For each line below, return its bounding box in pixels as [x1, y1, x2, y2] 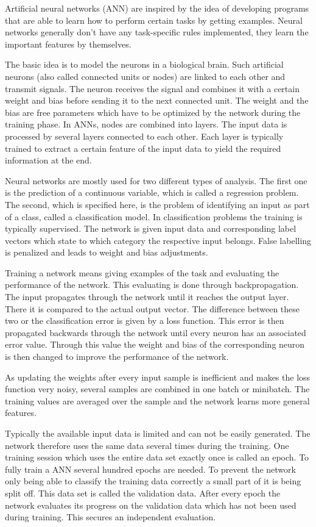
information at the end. [5, 154, 92, 167]
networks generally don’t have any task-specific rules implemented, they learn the [5, 26, 309, 38]
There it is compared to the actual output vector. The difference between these [5, 302, 300, 315]
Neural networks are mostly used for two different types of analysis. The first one [5, 174, 307, 187]
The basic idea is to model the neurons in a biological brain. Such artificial [5, 58, 284, 71]
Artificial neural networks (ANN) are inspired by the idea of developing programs [5, 2, 309, 14]
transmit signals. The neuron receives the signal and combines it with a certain [5, 82, 300, 95]
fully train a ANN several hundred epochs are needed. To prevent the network [5, 462, 296, 475]
